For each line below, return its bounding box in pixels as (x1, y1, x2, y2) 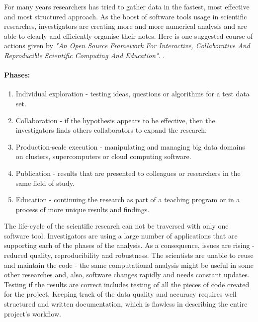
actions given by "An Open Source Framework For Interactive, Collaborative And (4, 40, 250, 51)
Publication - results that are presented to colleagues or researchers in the (15, 167, 241, 178)
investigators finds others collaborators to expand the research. (15, 125, 207, 135)
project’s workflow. (4, 308, 61, 319)
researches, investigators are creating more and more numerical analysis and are (4, 21, 247, 31)
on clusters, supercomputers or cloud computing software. (15, 151, 191, 161)
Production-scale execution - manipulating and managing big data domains (15, 141, 245, 152)
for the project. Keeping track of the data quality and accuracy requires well (4, 289, 237, 299)
